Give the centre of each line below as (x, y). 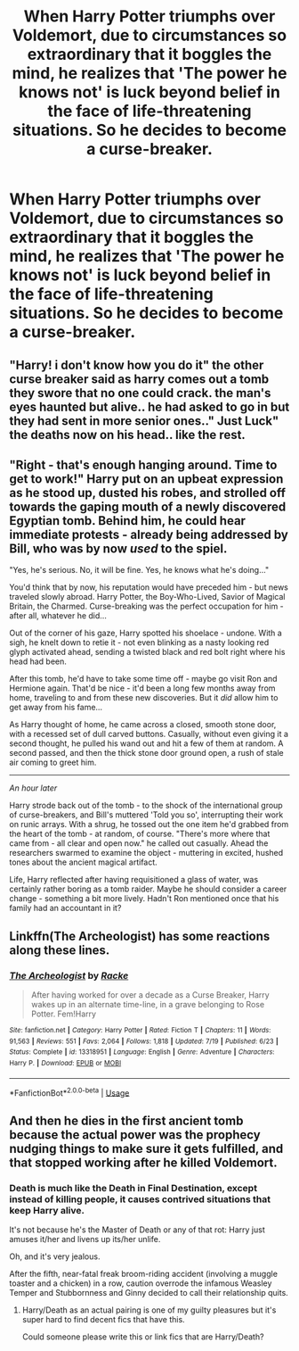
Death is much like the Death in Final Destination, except (133, 1188)
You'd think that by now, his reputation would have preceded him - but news (149, 587)
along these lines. (60, 950)
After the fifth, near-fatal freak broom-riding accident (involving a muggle (144, 1274)
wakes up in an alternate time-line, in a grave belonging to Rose (148, 1005)
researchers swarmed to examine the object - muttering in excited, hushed (146, 853)
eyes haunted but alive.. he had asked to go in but (149, 406)
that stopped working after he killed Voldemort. (143, 1162)
